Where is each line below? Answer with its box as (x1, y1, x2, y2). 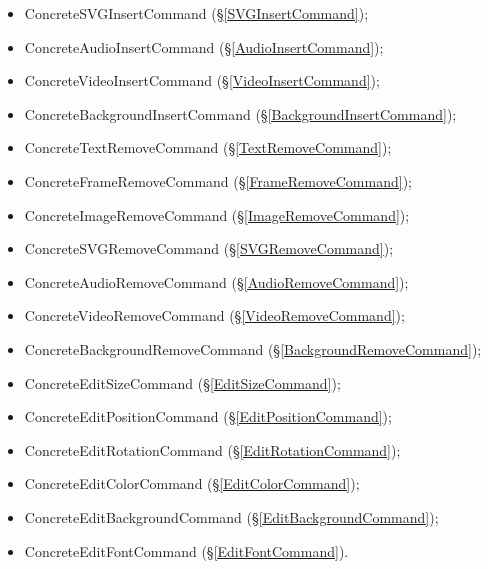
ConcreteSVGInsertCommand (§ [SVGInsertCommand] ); (24, 3, 369, 23)
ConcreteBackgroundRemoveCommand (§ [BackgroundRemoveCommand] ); (24, 338, 482, 359)
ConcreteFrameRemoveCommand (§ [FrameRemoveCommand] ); (24, 170, 412, 191)
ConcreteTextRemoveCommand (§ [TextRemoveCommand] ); (24, 137, 392, 158)
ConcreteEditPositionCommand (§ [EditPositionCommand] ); (24, 406, 392, 427)
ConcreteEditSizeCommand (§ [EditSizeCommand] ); (24, 372, 341, 393)
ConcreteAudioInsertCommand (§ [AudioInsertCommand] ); (24, 36, 384, 57)
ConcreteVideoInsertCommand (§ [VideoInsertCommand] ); (24, 70, 380, 91)
